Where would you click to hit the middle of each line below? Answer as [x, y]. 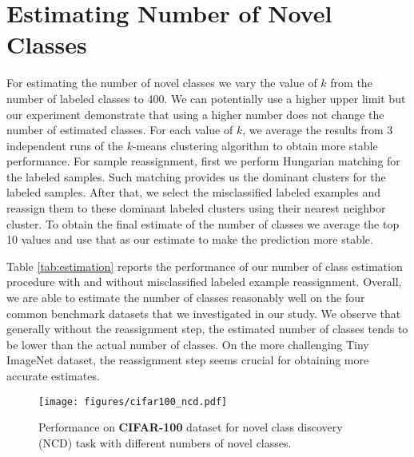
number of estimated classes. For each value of [120, 130]
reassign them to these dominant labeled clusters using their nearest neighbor [196, 208]
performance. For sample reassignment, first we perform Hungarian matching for [203, 161]
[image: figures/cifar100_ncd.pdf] [133, 401]
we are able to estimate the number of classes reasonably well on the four [186, 298]
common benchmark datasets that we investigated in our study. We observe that [204, 313]
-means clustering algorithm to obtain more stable [255, 145]
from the [351, 83]
